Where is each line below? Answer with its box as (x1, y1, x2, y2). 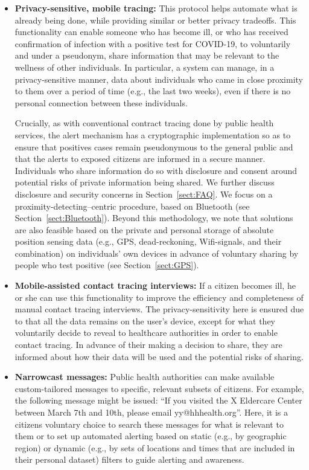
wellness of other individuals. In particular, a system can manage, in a (14, 60, 275, 73)
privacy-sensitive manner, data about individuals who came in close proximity (14, 72, 304, 85)
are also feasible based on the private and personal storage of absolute (14, 223, 274, 236)
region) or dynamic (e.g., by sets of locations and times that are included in (14, 441, 295, 454)
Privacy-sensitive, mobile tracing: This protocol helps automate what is (14, 2, 298, 14)
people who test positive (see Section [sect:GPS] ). (14, 259, 199, 271)
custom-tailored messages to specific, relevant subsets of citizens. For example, (14, 382, 304, 394)
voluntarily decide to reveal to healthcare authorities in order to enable (14, 326, 278, 339)
